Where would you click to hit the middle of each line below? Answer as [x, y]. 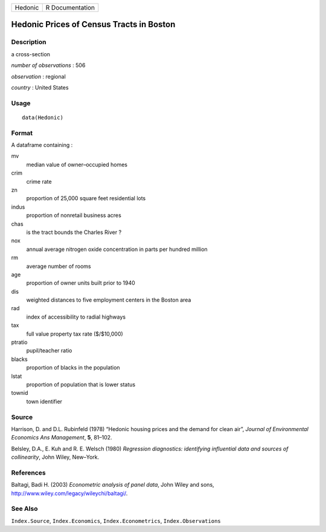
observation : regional [38, 76]
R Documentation [70, 8]
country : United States [40, 87]
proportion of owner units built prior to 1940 [81, 283]
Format [22, 133]
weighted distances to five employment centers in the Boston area [109, 300]
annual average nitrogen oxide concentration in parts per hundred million [117, 249]
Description [29, 42]
